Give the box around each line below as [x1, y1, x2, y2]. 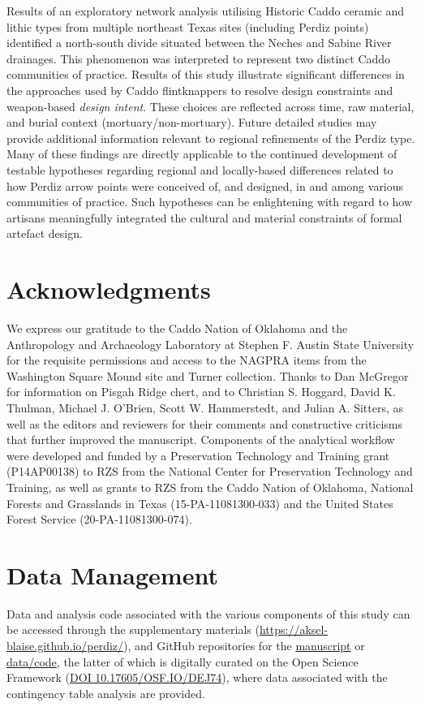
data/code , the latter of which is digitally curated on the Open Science [6, 653, 359, 670]
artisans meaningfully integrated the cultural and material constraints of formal [6, 209, 402, 226]
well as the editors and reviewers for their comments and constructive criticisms [6, 415, 403, 432]
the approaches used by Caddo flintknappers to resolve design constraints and [6, 81, 393, 98]
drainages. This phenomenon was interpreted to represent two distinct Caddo [6, 50, 391, 67]
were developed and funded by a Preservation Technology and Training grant [6, 446, 390, 463]
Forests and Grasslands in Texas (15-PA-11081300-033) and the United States [6, 494, 393, 511]
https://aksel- [259, 621, 329, 638]
